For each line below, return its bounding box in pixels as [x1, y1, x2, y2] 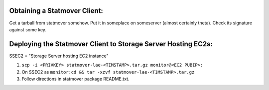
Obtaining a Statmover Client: [9, 6, 103, 15]
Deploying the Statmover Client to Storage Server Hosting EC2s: [9, 40, 213, 48]
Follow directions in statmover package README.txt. [21, 76, 130, 82]
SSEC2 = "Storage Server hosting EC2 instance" [9, 53, 109, 59]
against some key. [9, 26, 47, 32]
